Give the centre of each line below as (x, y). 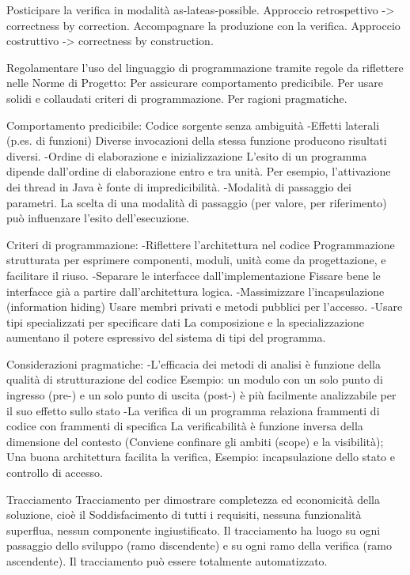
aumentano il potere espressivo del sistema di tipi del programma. (166, 337)
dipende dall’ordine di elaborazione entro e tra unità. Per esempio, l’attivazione (199, 171)
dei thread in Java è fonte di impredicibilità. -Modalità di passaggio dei (179, 186)
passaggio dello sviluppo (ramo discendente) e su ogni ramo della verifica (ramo (199, 545)
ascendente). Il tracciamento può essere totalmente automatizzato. (167, 561)
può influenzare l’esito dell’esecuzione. (98, 218)
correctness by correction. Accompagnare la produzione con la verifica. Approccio (203, 25)
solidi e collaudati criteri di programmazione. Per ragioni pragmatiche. (177, 98)
